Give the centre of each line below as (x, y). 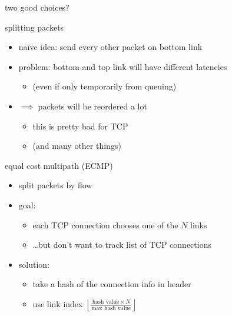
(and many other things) (77, 146)
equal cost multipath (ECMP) (59, 165)
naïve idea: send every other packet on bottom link (110, 47)
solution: (34, 264)
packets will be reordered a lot (92, 106)
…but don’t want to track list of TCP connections (122, 245)
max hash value (111, 308)
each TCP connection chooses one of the (105, 224)
